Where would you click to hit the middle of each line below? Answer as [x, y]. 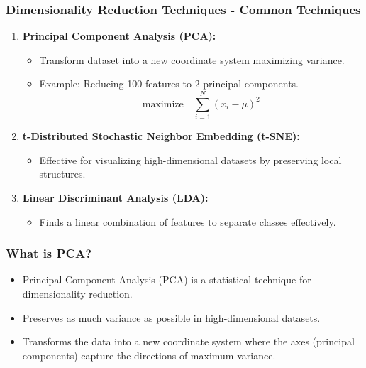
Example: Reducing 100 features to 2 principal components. [169, 83]
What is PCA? [49, 253]
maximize [163, 104]
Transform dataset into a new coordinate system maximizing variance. [192, 59]
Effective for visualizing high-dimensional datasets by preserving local [190, 159]
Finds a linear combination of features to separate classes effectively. [188, 221]
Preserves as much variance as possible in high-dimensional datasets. [171, 317]
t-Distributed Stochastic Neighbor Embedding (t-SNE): [161, 136]
